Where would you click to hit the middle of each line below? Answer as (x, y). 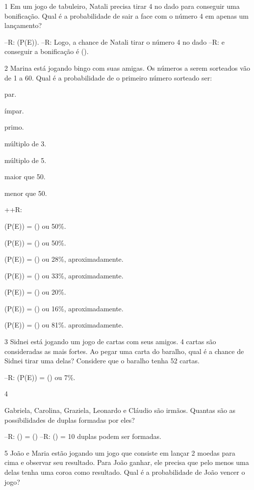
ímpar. (14, 110)
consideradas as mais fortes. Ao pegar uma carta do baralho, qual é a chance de (124, 351)
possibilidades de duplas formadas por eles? (70, 420)
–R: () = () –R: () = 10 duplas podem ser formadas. (83, 436)
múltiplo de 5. (25, 160)
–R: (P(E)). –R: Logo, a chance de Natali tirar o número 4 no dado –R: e (114, 41)
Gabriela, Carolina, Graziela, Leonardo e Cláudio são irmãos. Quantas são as (120, 410)
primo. (14, 127)
